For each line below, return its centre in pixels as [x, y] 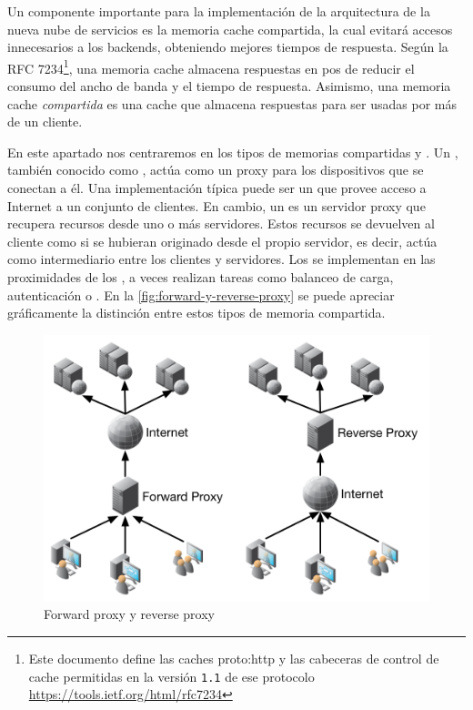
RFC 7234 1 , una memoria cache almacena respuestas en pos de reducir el [211, 66]
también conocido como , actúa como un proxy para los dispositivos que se [216, 170]
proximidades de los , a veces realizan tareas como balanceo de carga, [201, 276]
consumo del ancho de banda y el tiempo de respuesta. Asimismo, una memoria [229, 86]
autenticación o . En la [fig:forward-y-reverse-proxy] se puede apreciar [201, 294]
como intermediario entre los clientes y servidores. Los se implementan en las [221, 259]
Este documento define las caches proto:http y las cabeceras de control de [234, 659]
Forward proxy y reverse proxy [129, 614]
